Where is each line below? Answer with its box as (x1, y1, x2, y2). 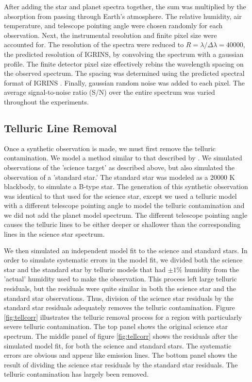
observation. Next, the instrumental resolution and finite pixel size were (4, 30, 217, 40)
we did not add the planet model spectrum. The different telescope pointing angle (4, 209, 248, 220)
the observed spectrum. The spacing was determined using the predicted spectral (4, 68, 245, 78)
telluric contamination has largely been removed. (4, 369, 149, 379)
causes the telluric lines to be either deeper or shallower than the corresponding (4, 219, 241, 229)
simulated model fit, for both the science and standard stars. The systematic (4, 340, 232, 350)
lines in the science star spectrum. (4, 229, 105, 239)
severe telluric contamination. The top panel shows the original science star (4, 321, 228, 331)
